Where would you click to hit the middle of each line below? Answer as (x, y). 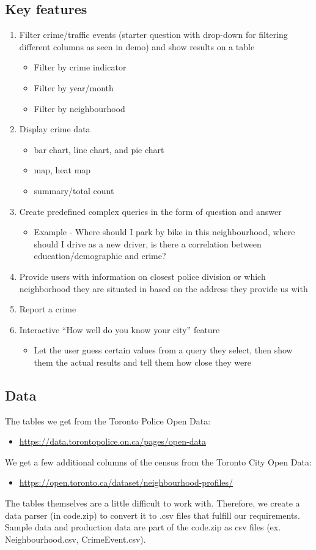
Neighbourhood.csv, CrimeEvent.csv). (75, 539)
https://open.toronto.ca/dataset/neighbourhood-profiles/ (126, 482)
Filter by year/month (74, 87)
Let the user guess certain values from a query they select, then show (163, 350)
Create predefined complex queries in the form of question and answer (150, 211)
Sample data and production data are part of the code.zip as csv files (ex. (143, 527)
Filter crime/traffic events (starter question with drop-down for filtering (153, 35)
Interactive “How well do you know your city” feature (119, 329)
